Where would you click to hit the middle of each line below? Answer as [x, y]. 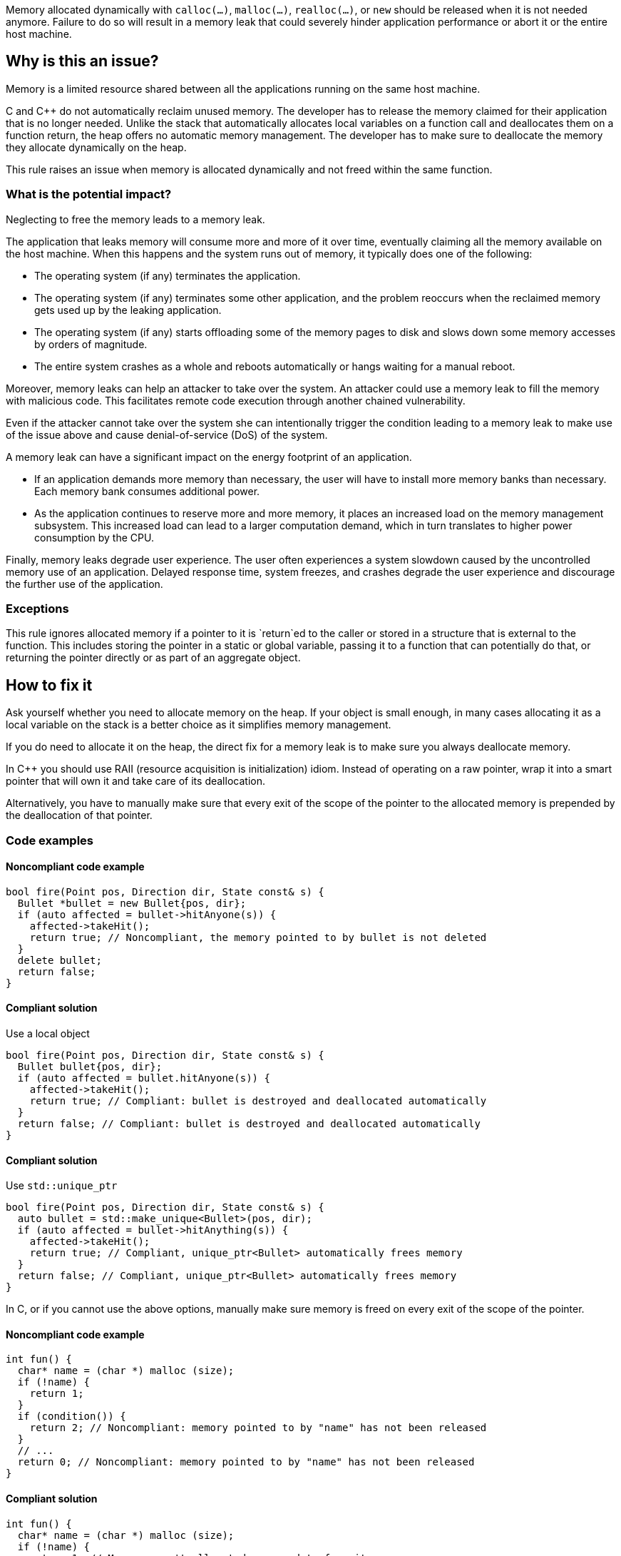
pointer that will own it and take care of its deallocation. [135, 781]
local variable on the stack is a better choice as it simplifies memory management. [199, 725]
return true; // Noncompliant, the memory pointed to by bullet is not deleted [258, 937]
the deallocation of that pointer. [79, 815]
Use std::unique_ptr [62, 1186]
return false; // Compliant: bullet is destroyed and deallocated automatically [249, 1124]
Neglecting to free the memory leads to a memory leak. [135, 219]
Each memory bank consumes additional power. [147, 491]
